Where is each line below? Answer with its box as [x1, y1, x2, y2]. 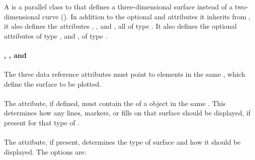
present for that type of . [4, 117, 80, 128]
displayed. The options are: [4, 146, 86, 157]
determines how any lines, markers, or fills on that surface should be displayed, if [4, 107, 251, 118]
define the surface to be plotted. [4, 78, 101, 89]
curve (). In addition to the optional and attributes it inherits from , [42, 11, 251, 21]
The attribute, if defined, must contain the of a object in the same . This [4, 98, 226, 108]
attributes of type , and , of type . [4, 30, 107, 41]
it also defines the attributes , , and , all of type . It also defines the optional [4, 21, 237, 31]
